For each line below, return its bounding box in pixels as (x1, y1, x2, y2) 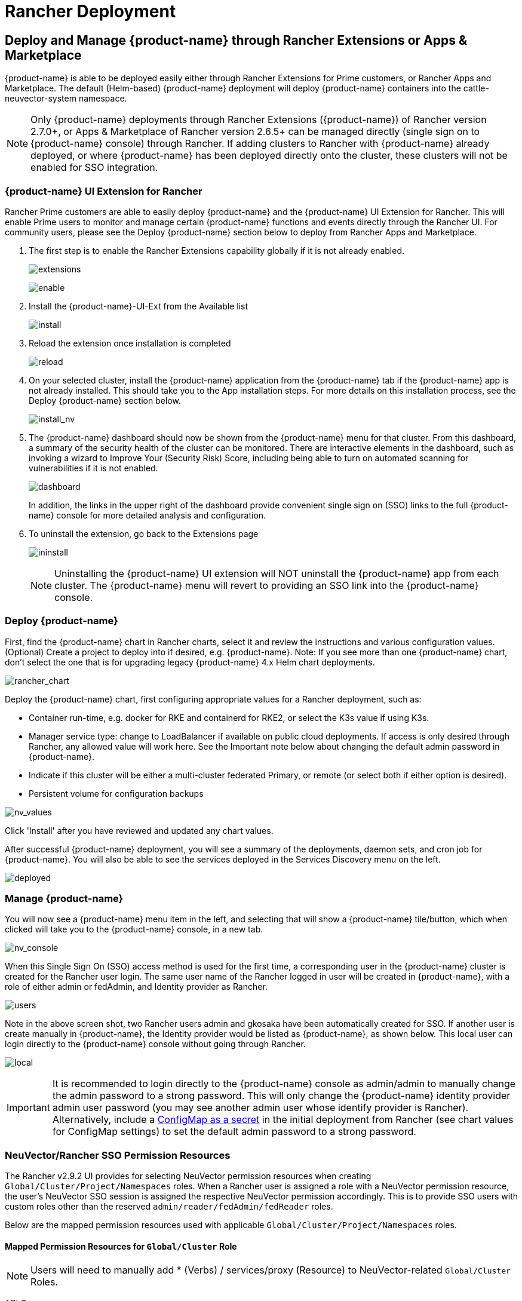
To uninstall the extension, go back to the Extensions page (29, 528, 259, 539)
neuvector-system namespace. (5, 93, 127, 104)
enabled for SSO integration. (30, 161, 158, 174)
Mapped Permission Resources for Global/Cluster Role (5, 1241, 237, 1251)
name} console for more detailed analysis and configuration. (29, 510, 266, 520)
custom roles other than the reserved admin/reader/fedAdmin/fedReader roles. (5, 1201, 333, 1212)
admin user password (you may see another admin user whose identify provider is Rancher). (52, 1101, 469, 1114)
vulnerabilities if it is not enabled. (29, 462, 158, 473)
